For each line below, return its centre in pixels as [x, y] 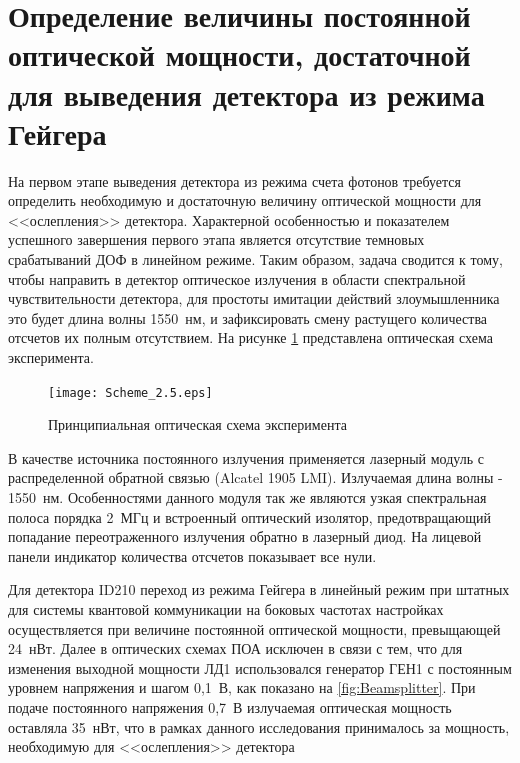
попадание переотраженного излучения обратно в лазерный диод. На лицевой [245, 536]
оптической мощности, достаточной [239, 54]
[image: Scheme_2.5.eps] [130, 392]
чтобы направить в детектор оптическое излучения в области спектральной [237, 278]
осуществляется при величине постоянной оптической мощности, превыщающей [254, 628]
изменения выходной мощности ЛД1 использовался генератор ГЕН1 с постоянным [260, 667]
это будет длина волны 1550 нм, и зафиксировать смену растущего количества [248, 317]
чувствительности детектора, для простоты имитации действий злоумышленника [254, 298]
